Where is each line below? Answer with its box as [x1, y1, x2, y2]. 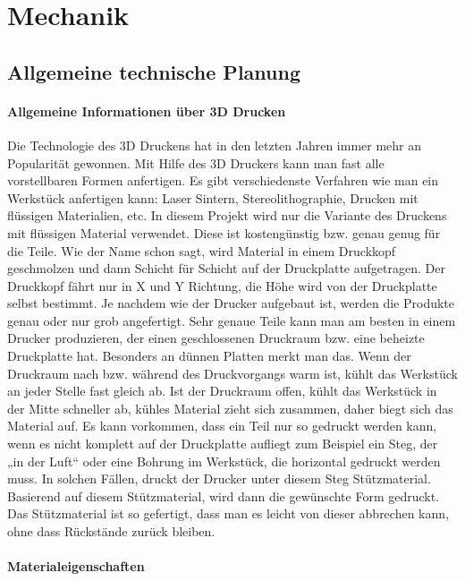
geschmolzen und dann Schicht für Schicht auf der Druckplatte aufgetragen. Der [7, 259, 445, 278]
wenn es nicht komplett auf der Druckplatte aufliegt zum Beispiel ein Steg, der [7, 434, 438, 453]
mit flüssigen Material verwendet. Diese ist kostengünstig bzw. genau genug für [7, 223, 441, 242]
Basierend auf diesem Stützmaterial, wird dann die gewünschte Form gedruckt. [7, 486, 440, 505]
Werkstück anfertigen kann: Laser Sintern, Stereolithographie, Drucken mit [7, 188, 418, 207]
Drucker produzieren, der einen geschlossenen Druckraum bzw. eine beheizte [7, 329, 425, 347]
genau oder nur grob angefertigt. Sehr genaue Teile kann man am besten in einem [7, 311, 456, 329]
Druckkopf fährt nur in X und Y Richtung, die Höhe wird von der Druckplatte [7, 276, 437, 295]
